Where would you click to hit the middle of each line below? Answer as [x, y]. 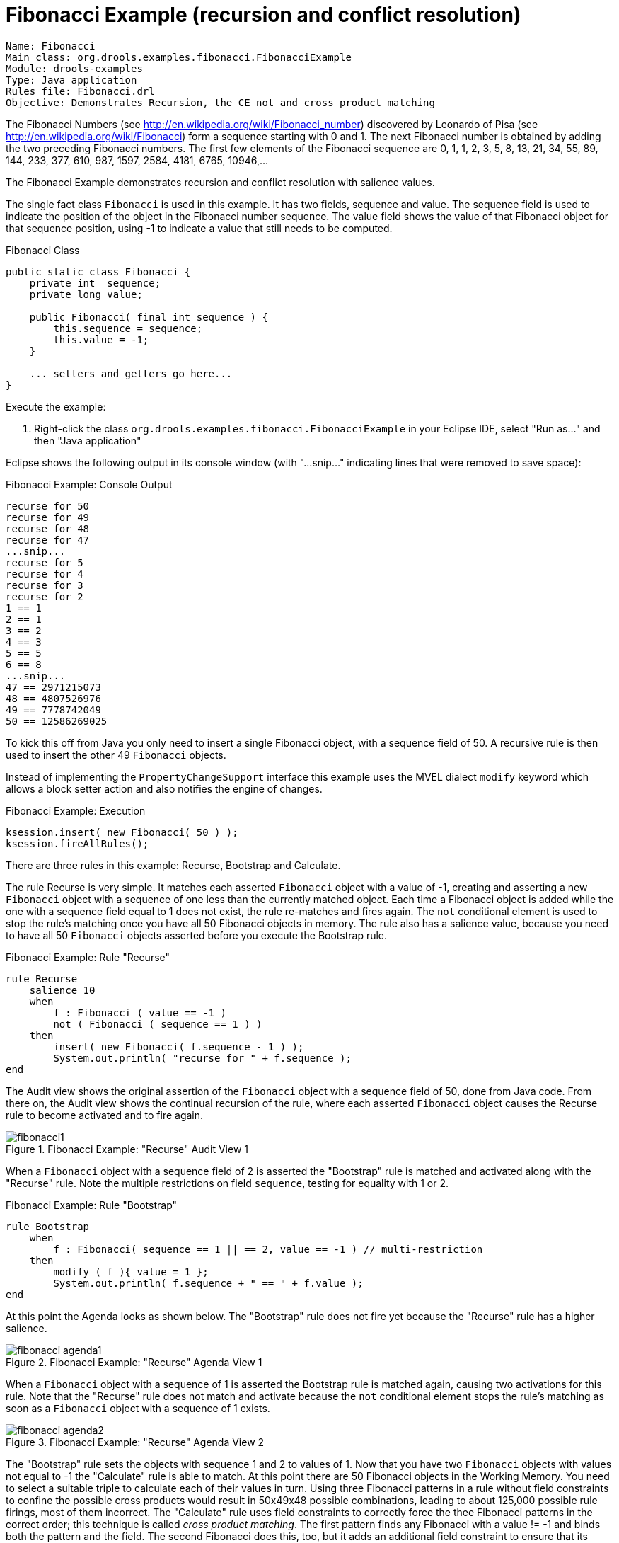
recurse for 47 [48, 540]
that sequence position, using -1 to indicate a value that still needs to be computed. [199, 228]
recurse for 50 [48, 506]
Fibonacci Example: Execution [76, 810]
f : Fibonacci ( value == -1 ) [140, 1013]
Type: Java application [71, 80]
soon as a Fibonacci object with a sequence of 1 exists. [138, 1408]
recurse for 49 [48, 517]
